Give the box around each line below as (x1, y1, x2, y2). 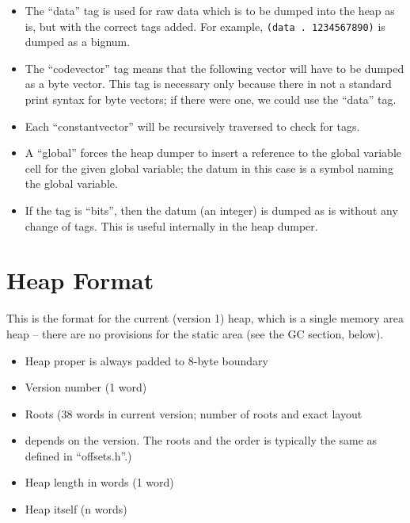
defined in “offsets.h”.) (25, 447, 132, 464)
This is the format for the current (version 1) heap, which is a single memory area (6, 310, 404, 326)
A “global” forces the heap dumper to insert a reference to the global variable (25, 144, 401, 161)
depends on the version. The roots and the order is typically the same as (25, 432, 378, 449)
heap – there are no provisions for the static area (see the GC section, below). (6, 325, 384, 342)
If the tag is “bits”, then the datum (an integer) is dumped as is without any (25, 202, 398, 218)
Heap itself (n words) (25, 501, 127, 517)
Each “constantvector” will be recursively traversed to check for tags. (25, 117, 360, 134)
